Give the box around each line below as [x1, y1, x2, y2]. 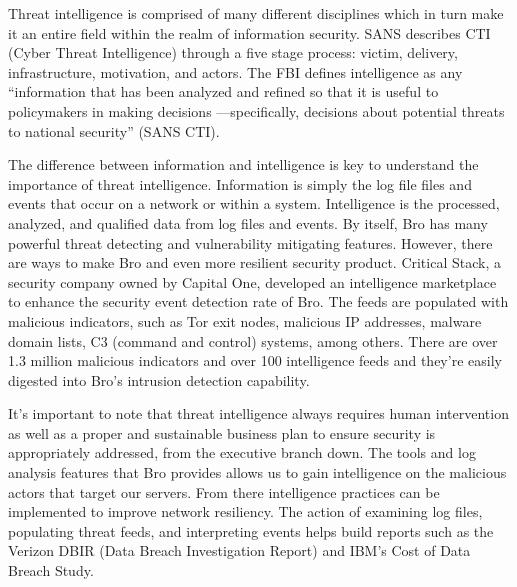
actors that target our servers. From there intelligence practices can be [8, 481, 440, 502]
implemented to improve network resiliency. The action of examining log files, [8, 501, 483, 522]
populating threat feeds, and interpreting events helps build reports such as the [8, 520, 494, 541]
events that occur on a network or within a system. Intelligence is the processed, [8, 193, 500, 214]
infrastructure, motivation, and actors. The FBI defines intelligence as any [8, 61, 463, 82]
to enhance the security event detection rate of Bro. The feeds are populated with [8, 291, 509, 312]
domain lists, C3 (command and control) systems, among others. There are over [8, 330, 498, 351]
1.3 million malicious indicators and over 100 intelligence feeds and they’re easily [8, 350, 502, 371]
